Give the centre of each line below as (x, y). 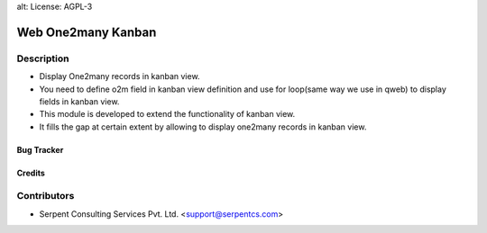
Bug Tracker (40, 149)
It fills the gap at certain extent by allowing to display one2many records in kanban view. (203, 127)
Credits (31, 173)
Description (43, 58)
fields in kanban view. (79, 101)
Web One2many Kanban (87, 32)
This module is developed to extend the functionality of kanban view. (167, 114)
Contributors (46, 196)
